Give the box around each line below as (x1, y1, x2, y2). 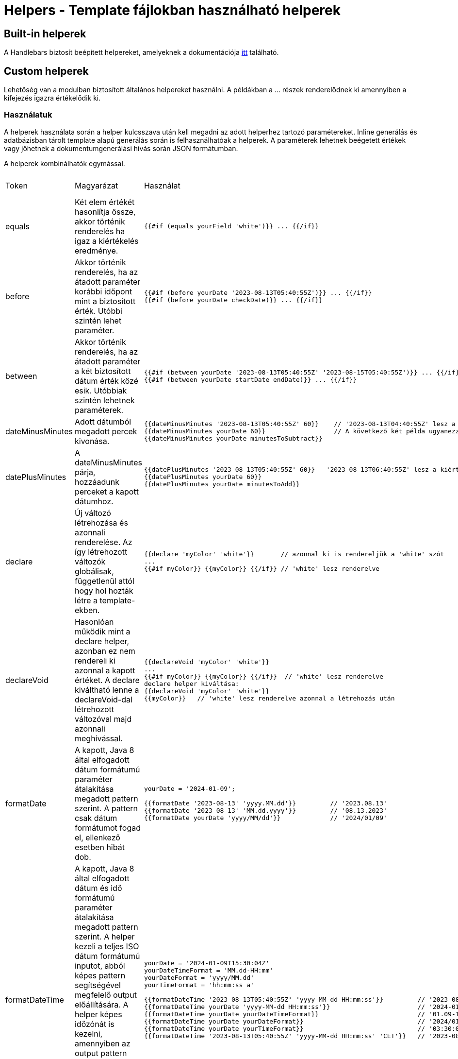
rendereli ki (74, 655, 115, 666)
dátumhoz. (74, 496, 114, 506)
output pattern (74, 1048, 127, 1058)
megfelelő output (74, 990, 137, 1000)
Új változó (74, 508, 111, 518)
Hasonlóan (74, 616, 114, 627)
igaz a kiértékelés (74, 236, 139, 246)
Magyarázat (74, 180, 118, 190)
